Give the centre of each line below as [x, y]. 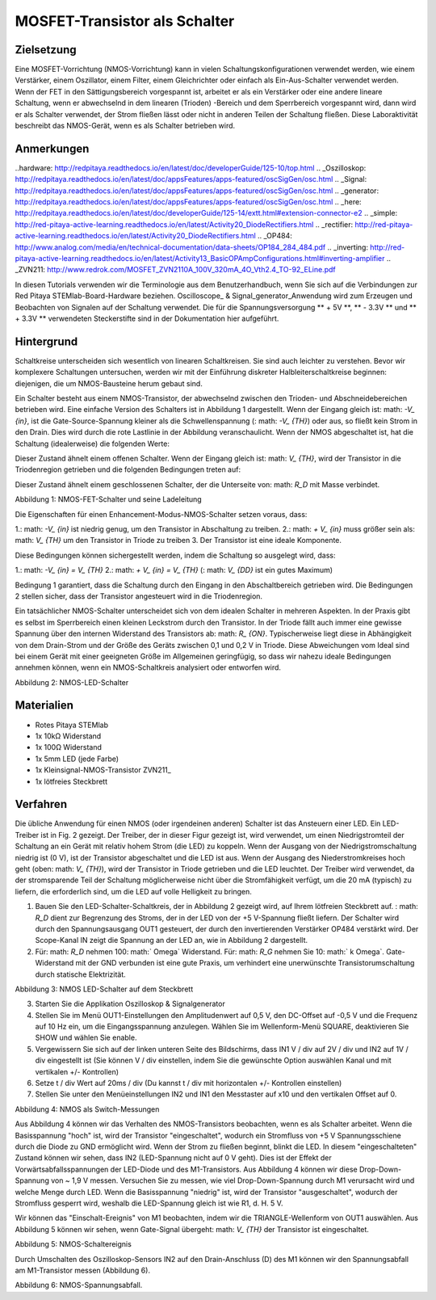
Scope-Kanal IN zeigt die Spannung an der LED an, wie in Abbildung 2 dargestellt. [172, 940]
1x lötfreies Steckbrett [71, 781]
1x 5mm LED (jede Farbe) [77, 759]
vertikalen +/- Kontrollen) [77, 1071]
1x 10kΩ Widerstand [68, 736]
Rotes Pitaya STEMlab [72, 725]
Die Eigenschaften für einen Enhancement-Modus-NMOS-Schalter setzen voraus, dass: [161, 514]
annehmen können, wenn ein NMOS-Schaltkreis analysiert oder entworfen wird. [148, 667]
